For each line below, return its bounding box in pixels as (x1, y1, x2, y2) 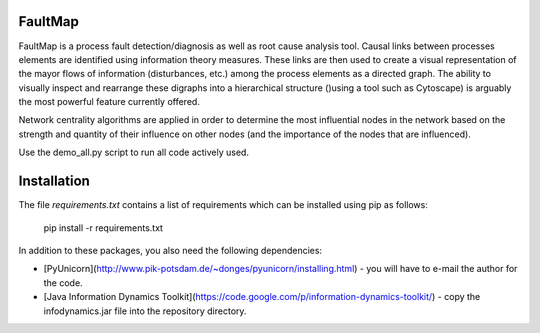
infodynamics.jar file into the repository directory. (43, 305, 247, 317)
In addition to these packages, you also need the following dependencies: (18, 244, 323, 256)
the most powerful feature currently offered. (18, 96, 200, 108)
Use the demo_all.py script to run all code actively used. (18, 146, 250, 159)
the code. (43, 276, 84, 289)
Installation (18, 173, 90, 190)
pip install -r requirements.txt (43, 221, 164, 234)
